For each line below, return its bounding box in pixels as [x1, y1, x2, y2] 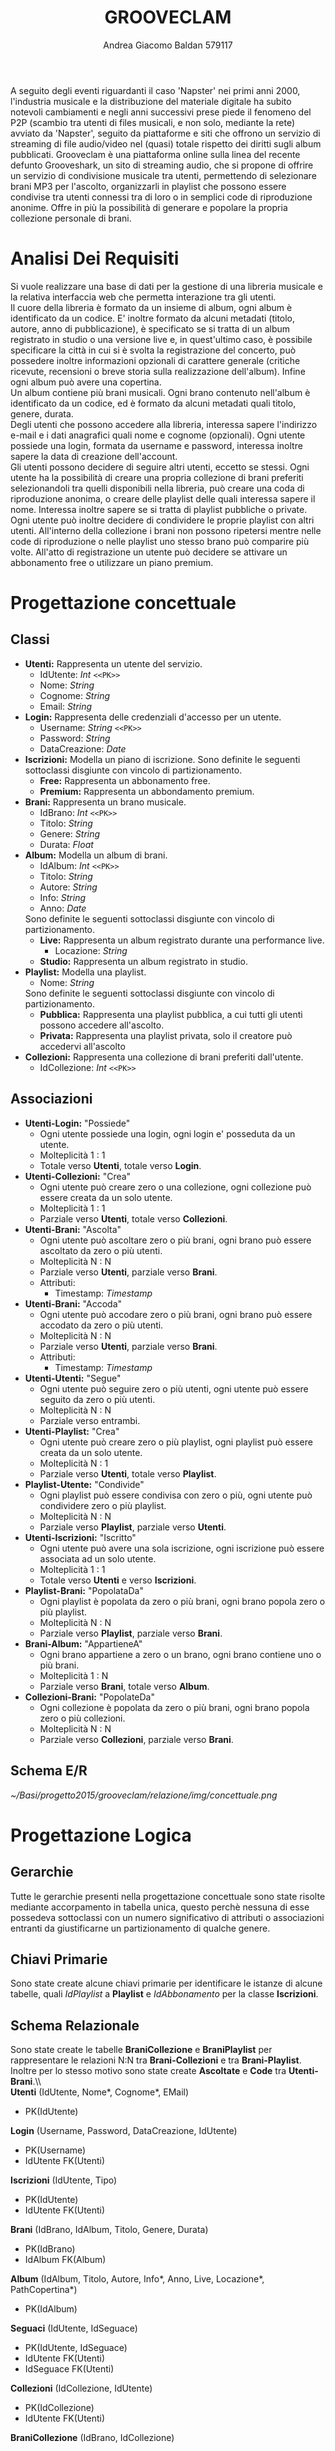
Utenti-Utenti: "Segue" [24, 1372, 122, 1384]
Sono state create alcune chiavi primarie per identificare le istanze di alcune [10, 1977, 323, 1990]
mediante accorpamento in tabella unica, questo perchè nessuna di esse [10, 1901, 310, 1913]
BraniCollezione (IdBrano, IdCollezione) [10, 2432, 175, 2444]
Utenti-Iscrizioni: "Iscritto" [24, 1531, 137, 1543]
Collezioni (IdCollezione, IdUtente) [10, 2382, 153, 2395]
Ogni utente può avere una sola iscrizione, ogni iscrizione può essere [39, 1542, 325, 1554]
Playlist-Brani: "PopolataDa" [24, 1584, 144, 1596]
